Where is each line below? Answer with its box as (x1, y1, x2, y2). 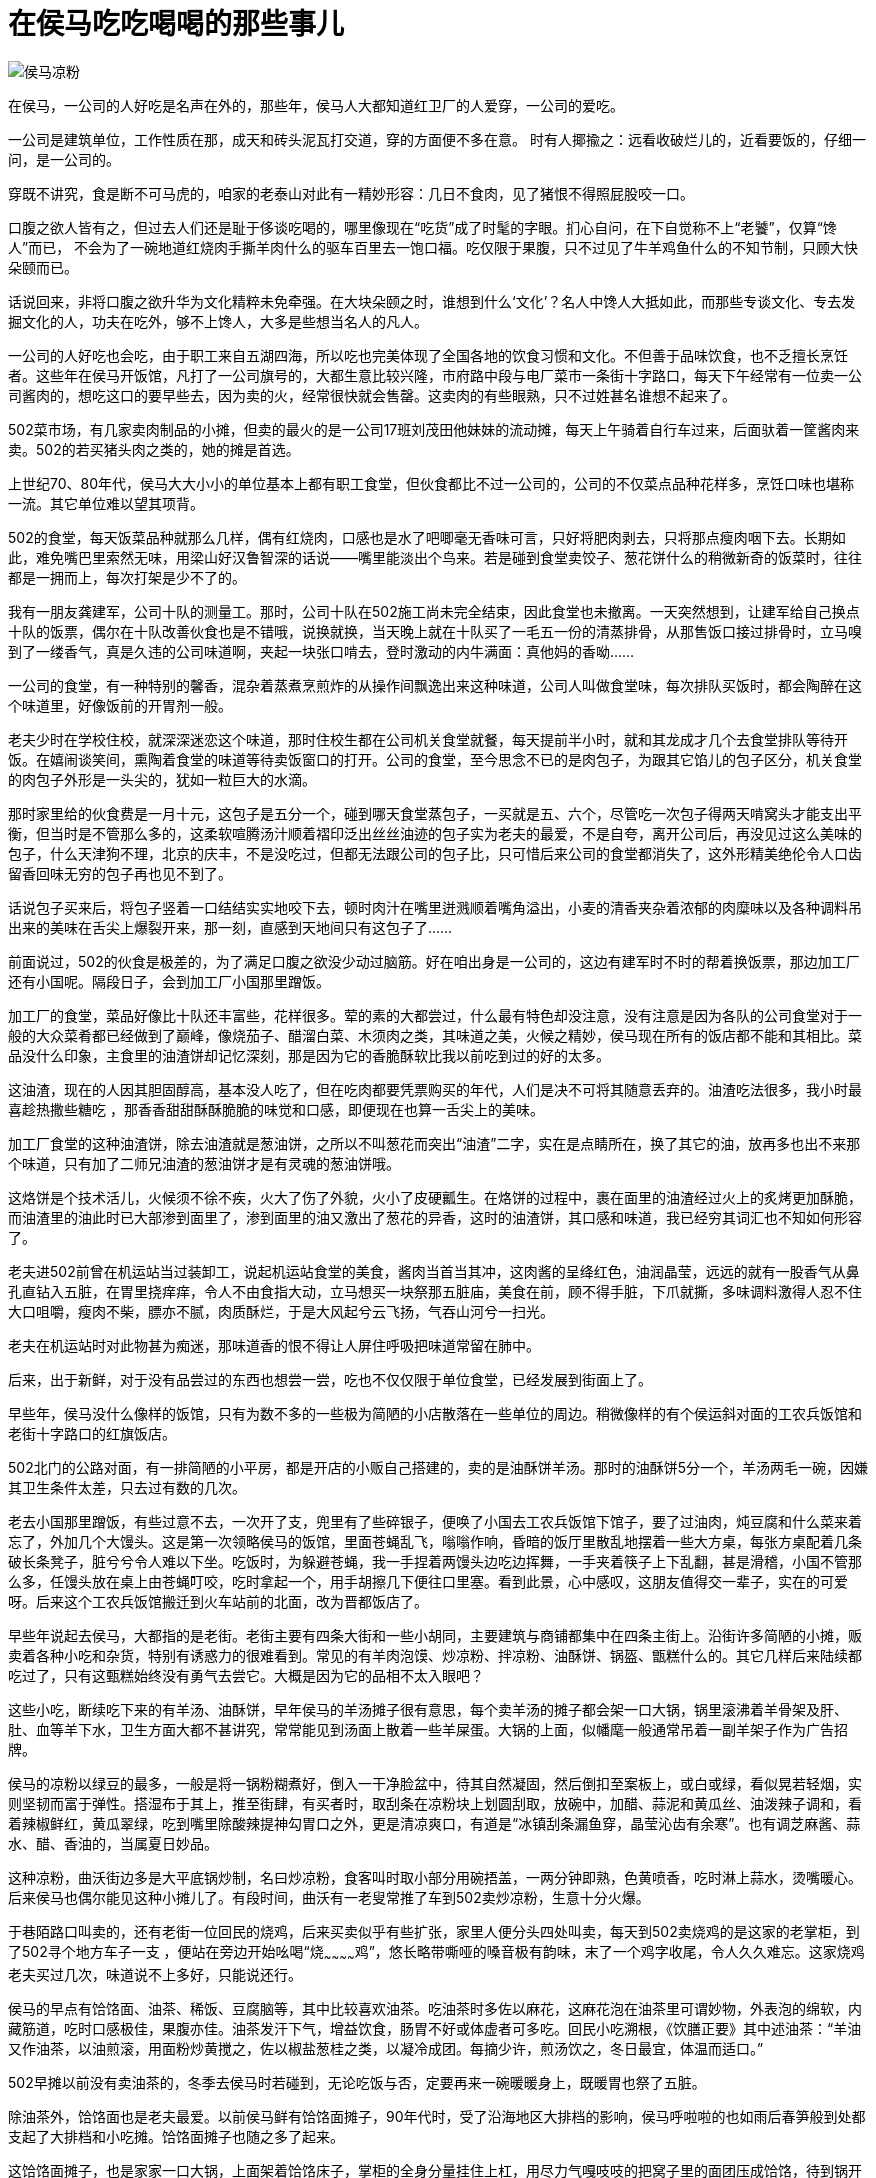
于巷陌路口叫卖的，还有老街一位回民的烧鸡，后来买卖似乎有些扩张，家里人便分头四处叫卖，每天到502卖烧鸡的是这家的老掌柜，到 (8, 1922, 860, 1940)
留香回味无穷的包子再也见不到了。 (8, 864, 232, 882)
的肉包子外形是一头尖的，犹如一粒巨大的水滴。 (8, 770, 316, 788)
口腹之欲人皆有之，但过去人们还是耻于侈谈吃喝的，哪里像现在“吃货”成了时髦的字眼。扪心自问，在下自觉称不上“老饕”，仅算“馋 (8, 218, 837, 236)
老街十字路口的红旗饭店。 (8, 1424, 176, 1442)
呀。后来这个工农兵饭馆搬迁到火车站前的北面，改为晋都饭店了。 (8, 1592, 428, 1610)
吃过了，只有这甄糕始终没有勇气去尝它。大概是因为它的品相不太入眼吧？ (8, 1666, 484, 1684)
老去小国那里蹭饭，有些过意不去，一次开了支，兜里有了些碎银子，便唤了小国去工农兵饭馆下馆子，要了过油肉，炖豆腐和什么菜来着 (8, 1512, 862, 1530)
